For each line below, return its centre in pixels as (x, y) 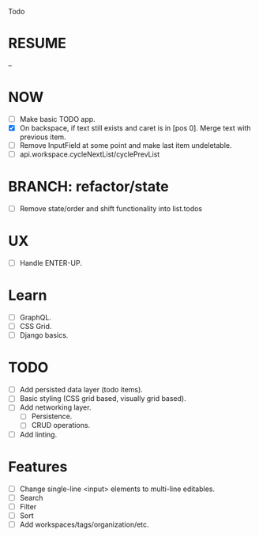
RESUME (38, 43)
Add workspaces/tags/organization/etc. (84, 524)
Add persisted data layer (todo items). (81, 390)
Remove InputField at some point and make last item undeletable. (126, 145)
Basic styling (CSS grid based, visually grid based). (103, 399)
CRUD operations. (61, 425)
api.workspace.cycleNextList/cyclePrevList (90, 154)
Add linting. (38, 434)
